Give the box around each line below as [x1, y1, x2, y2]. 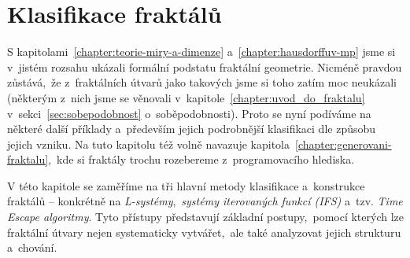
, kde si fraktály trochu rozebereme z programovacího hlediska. [48, 151, 355, 168]
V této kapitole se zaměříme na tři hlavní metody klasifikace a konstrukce [7, 177, 365, 193]
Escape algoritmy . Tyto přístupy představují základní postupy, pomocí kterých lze [7, 208, 404, 225]
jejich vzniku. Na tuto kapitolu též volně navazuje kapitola [7, 135, 290, 152]
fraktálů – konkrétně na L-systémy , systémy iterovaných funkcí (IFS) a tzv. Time [7, 193, 403, 209]
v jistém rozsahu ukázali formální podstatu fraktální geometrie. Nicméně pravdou [7, 58, 402, 75]
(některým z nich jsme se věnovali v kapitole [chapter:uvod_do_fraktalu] [7, 89, 365, 105]
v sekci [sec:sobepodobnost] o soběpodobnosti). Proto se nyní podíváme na [7, 105, 371, 121]
